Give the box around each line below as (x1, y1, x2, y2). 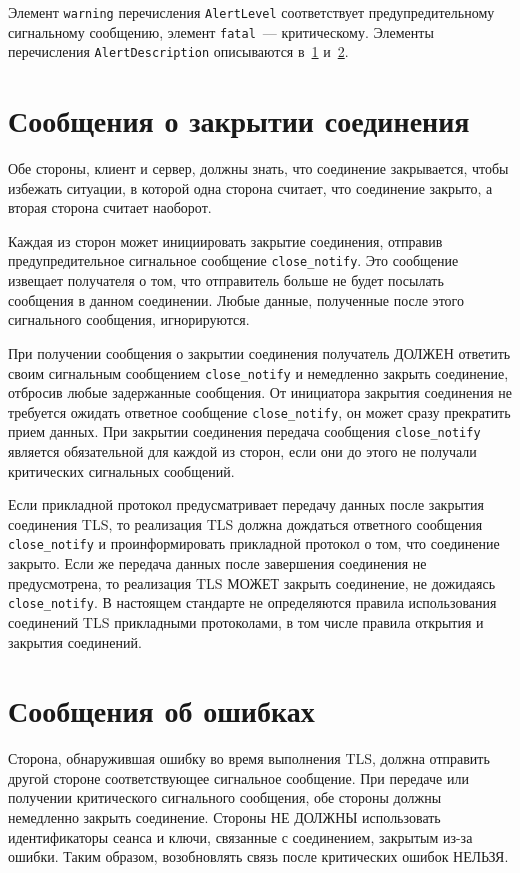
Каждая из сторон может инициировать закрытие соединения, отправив (8, 230, 443, 251)
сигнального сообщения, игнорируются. (8, 309, 250, 330)
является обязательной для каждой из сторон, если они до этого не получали (8, 441, 477, 462)
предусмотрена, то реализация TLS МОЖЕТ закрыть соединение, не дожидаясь (8, 572, 496, 593)
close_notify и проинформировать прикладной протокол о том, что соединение (8, 533, 500, 554)
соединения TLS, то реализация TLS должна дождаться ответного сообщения (8, 513, 483, 534)
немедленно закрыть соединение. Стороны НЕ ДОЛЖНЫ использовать (8, 807, 441, 828)
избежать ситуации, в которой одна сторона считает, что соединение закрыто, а (8, 177, 493, 198)
